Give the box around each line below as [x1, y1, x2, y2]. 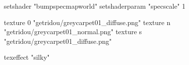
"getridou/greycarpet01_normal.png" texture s [4, 26, 142, 37]
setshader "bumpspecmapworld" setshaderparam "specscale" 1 [4, 1, 186, 11]
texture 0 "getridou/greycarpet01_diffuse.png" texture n [4, 17, 171, 27]
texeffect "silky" [4, 52, 50, 62]
